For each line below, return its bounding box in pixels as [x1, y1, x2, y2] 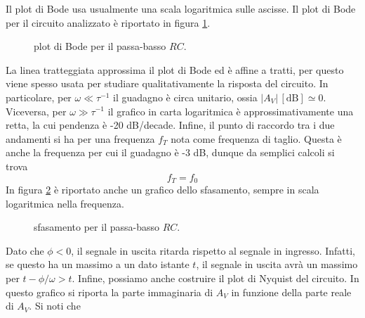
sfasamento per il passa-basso [34, 220, 159, 234]
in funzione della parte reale [231, 284, 352, 299]
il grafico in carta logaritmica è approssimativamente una [107, 103, 354, 118]
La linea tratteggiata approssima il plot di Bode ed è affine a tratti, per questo [6, 62, 344, 77]
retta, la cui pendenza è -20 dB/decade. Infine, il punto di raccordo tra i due [6, 117, 335, 132]
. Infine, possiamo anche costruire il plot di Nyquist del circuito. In [72, 270, 359, 285]
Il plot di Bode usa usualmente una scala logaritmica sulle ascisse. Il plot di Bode [6, 1, 356, 15]
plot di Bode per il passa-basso [34, 39, 166, 53]
